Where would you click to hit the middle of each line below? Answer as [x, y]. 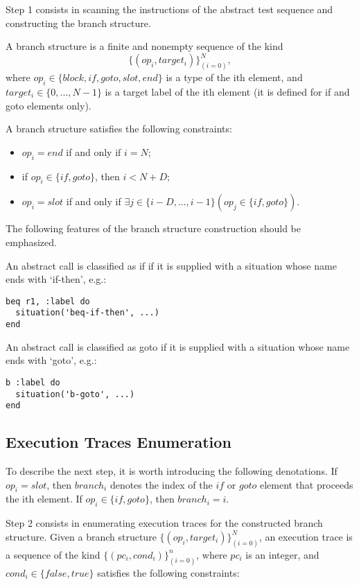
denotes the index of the [161, 484]
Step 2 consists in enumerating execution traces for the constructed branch [164, 523]
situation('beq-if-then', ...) [87, 313]
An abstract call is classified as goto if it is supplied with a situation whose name [178, 346]
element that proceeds [306, 484]
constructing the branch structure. [78, 23]
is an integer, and [282, 554]
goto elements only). [49, 105]
